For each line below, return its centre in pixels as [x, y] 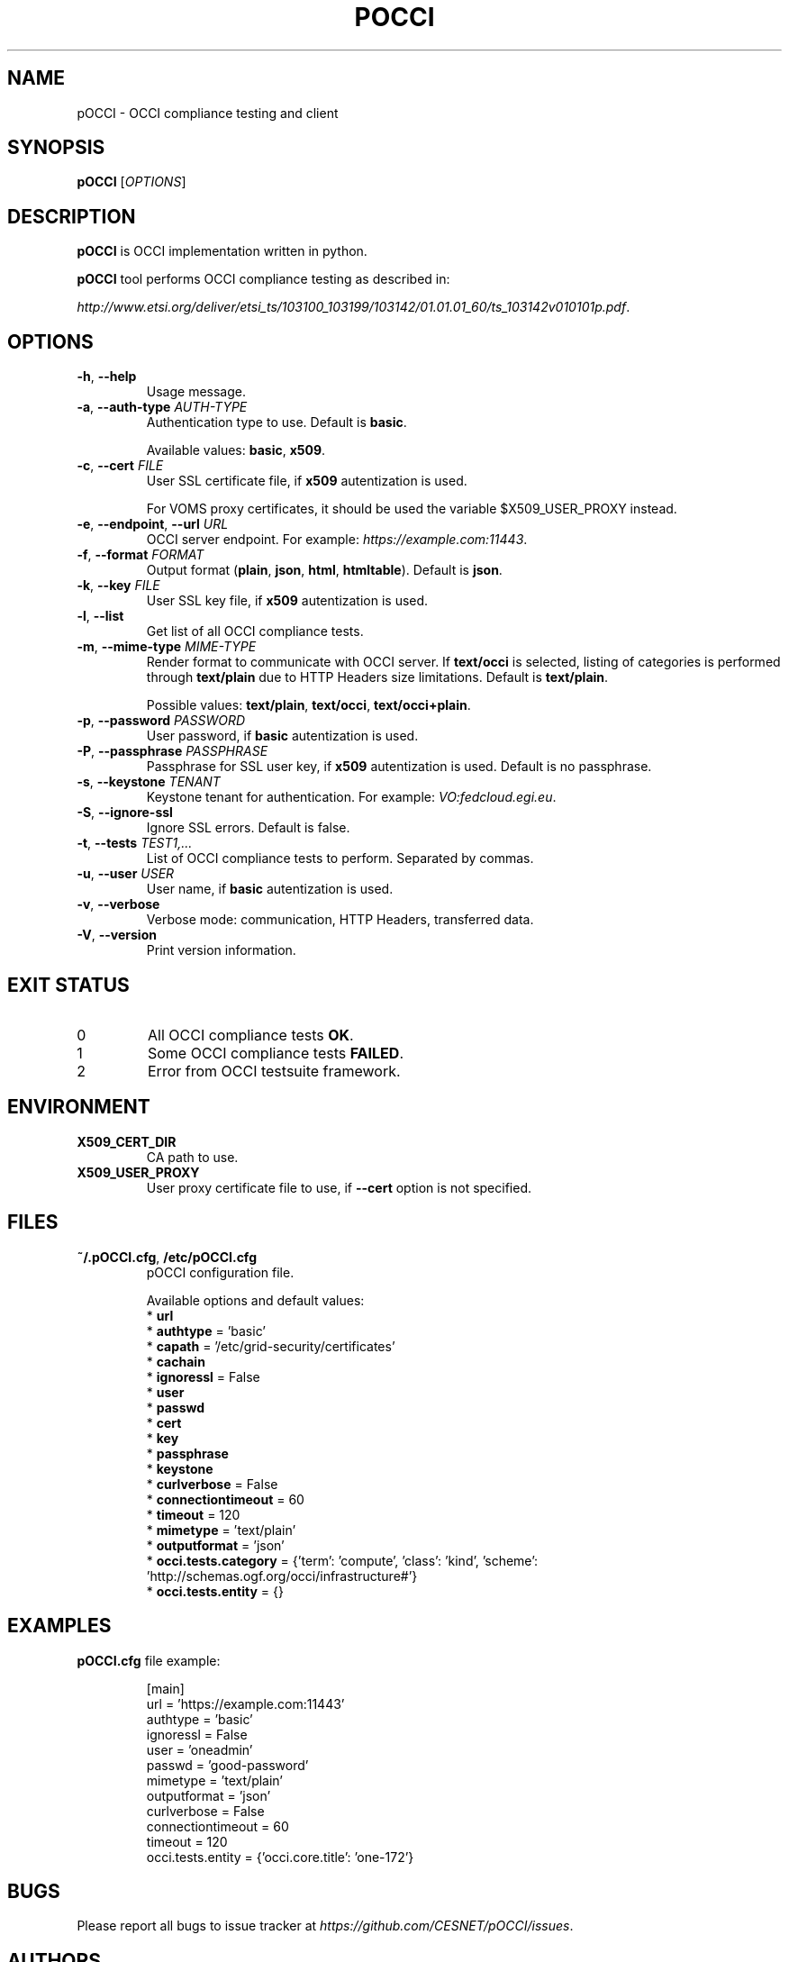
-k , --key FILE [118, 586]
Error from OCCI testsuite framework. [274, 1071]
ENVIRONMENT [79, 1107]
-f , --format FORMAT [141, 555]
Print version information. [221, 950]
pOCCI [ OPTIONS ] [131, 182]
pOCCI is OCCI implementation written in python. [222, 251]
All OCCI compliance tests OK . [250, 1035]
